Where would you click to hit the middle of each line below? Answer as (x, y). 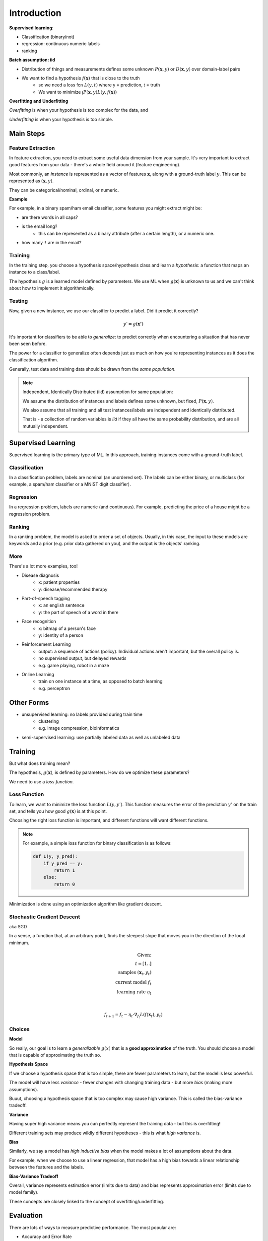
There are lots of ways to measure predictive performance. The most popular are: (93, 1227)
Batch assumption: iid (32, 60)
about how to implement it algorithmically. (52, 288)
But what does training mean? (40, 763)
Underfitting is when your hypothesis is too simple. (61, 119)
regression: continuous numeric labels (61, 44)
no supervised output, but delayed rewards (82, 658)
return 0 (65, 884)
